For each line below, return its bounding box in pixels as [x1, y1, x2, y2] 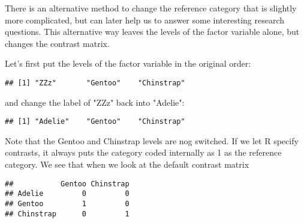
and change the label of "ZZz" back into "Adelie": [5, 96, 185, 108]
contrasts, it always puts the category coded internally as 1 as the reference [5, 146, 282, 159]
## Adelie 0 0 [5, 189, 130, 198]
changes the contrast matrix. [5, 37, 110, 49]
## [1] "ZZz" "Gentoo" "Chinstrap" [5, 78, 185, 87]
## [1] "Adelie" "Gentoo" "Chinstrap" [5, 117, 185, 126]
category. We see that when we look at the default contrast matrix [5, 158, 249, 171]
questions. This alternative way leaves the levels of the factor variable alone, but [5, 25, 300, 38]
